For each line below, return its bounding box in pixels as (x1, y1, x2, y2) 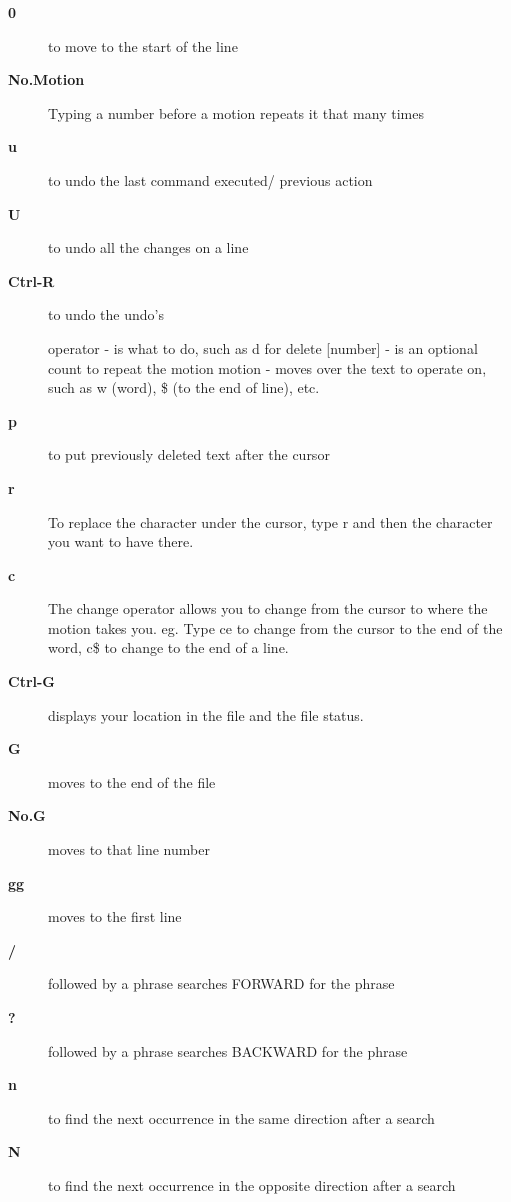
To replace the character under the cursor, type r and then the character (48, 511, 493, 532)
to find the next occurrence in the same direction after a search (48, 1107, 435, 1128)
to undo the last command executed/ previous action (48, 169, 373, 190)
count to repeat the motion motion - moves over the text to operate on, (48, 357, 487, 378)
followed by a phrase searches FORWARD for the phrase (48, 973, 395, 994)
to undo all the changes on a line (48, 237, 249, 258)
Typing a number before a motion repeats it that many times (48, 102, 424, 123)
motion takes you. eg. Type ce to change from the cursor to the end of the (48, 617, 503, 638)
